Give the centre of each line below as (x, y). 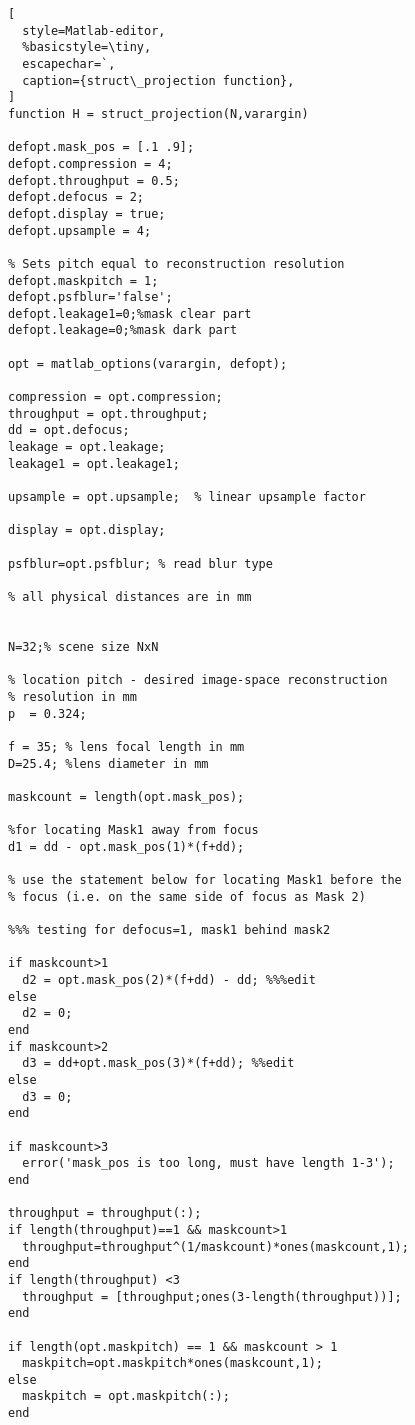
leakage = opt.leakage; (87, 447)
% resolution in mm (72, 696)
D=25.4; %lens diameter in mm (108, 763)
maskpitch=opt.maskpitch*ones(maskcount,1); (172, 1363)
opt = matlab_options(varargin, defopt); (148, 363)
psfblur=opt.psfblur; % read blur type (140, 563)
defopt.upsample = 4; (80, 230)
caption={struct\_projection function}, (158, 80)
